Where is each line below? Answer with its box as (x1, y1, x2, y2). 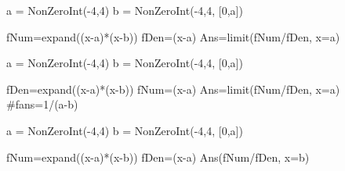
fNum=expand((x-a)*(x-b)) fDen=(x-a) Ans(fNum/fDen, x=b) (6, 148, 310, 165)
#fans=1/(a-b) (6, 96, 78, 112)
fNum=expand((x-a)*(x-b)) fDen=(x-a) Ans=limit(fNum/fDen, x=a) (6, 28, 340, 45)
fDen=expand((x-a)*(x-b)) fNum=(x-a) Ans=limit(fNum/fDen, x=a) (6, 80, 340, 97)
